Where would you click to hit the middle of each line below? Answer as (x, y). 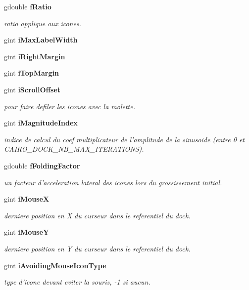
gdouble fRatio (28, 6)
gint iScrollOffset (32, 89)
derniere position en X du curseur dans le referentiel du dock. (97, 215)
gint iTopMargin (31, 73)
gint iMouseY (27, 232)
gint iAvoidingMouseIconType (55, 265)
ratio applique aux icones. (43, 23)
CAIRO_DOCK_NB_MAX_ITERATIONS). (74, 149)
